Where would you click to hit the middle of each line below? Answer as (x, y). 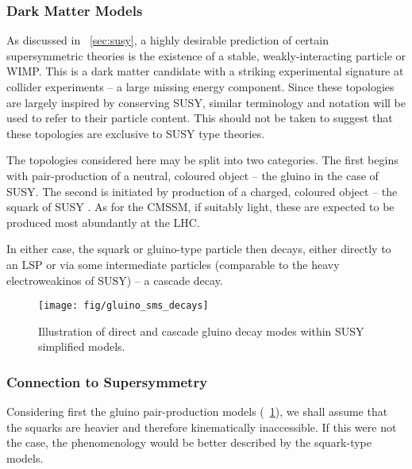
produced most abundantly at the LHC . (103, 222)
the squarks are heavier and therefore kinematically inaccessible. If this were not (202, 427)
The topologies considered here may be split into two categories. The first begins (202, 160)
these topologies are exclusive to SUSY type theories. (136, 133)
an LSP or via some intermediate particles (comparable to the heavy (173, 264)
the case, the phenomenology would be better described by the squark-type (189, 442)
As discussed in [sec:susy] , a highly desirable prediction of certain (167, 40)
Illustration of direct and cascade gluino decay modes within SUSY (201, 331)
